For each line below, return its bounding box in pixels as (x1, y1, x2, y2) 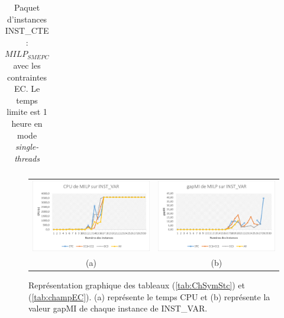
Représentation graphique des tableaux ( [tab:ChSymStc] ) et (28, 279, 246, 291)
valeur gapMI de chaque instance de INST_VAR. (28, 302, 208, 314)
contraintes (7, 70, 47, 83)
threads (14, 152, 40, 164)
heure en (11, 117, 43, 129)
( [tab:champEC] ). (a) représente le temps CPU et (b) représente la (28, 290, 270, 303)
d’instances (7, 12, 47, 25)
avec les (13, 59, 41, 71)
